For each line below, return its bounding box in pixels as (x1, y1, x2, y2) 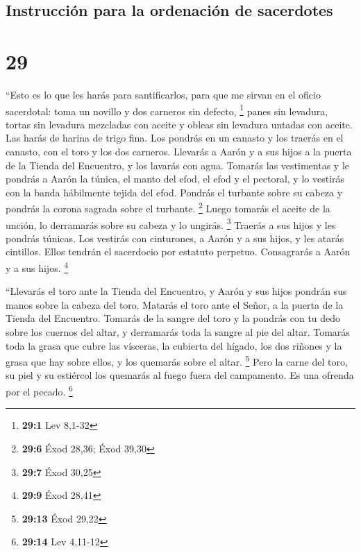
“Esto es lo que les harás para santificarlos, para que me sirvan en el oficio (6, 87, 321, 101)
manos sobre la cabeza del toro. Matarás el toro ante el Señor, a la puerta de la (6, 297, 344, 312)
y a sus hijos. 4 (6, 259, 69, 275)
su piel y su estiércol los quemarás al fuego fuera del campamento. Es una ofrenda (6, 368, 354, 382)
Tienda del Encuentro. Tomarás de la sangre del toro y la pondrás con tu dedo (6, 311, 341, 325)
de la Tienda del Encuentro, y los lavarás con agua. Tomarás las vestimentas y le (6, 158, 349, 172)
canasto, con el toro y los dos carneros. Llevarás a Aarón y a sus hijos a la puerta (6, 144, 352, 158)
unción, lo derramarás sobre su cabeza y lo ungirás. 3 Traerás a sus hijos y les (6, 215, 336, 232)
